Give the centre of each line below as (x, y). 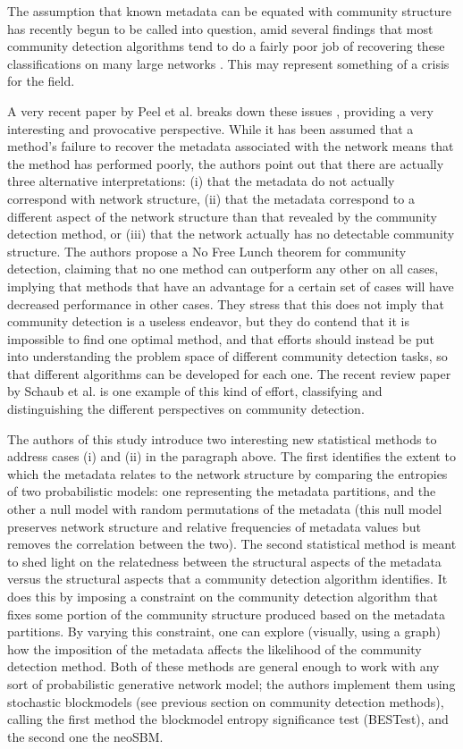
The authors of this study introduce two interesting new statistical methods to (222, 438)
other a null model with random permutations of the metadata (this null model (225, 509)
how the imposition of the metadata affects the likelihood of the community (215, 648)
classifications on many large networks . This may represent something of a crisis (228, 63)
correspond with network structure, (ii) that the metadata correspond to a (211, 198)
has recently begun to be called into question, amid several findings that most (220, 28)
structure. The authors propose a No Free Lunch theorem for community (207, 251)
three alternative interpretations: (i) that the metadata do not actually (201, 181)
